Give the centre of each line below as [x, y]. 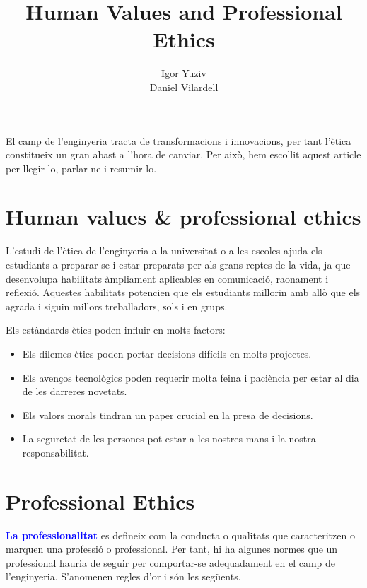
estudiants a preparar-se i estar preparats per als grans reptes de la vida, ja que [178, 264]
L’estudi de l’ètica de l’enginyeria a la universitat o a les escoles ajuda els [164, 251]
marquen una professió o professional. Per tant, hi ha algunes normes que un [172, 549]
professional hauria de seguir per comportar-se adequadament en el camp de [171, 562]
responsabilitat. [56, 452]
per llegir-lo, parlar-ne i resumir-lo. [81, 168]
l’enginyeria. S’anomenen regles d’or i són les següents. [123, 576]
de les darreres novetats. [75, 391]
